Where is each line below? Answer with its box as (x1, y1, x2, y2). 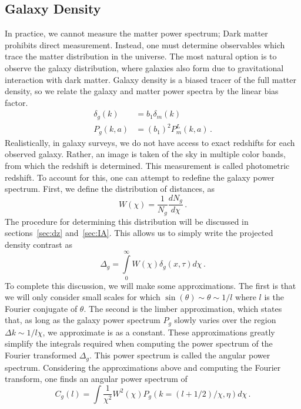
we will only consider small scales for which (5, 291, 160, 303)
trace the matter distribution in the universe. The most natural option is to (5, 50, 277, 62)
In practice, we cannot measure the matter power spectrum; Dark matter (5, 27, 268, 39)
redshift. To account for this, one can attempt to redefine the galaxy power (5, 171, 275, 183)
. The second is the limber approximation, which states (83, 302, 282, 314)
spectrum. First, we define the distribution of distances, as (5, 182, 215, 195)
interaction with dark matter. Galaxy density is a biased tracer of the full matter (5, 73, 297, 85)
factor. (5, 96, 28, 108)
